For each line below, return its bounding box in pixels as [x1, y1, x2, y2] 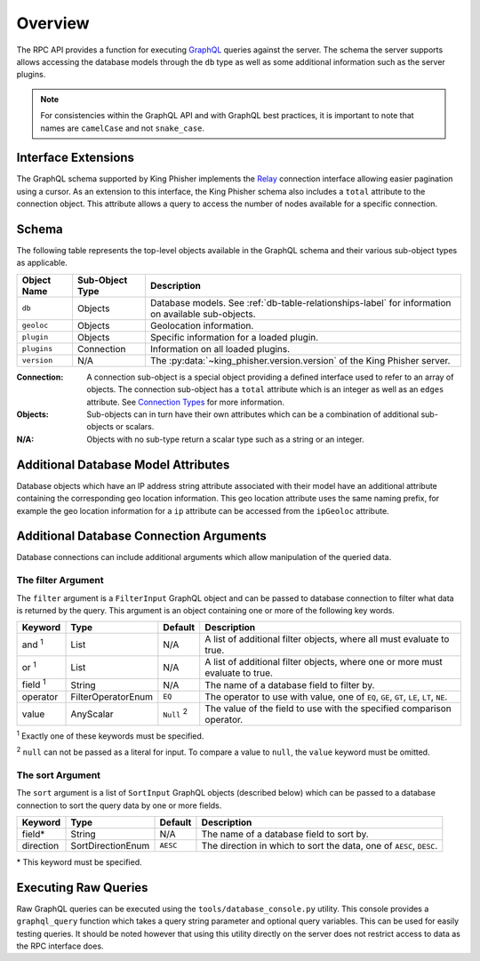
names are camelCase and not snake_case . [40, 123, 204, 133]
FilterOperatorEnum [70, 690, 154, 702]
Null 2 [163, 706, 188, 719]
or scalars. [116, 421, 155, 432]
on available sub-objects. [149, 308, 257, 320]
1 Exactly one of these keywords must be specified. [16, 729, 204, 741]
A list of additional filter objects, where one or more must [204, 656, 444, 669]
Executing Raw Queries [16, 880, 148, 895]
